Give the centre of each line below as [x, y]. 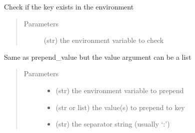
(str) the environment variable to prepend [120, 90]
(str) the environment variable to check [104, 40]
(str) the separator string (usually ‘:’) [113, 124]
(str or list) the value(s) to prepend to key [120, 107]
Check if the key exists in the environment [69, 6]
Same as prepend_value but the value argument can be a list [98, 57]
